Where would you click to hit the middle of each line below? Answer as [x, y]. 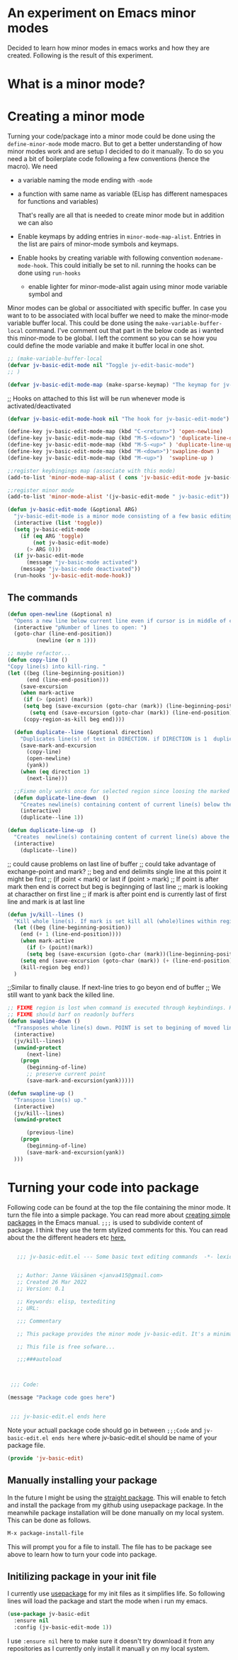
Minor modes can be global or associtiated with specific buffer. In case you [117, 308]
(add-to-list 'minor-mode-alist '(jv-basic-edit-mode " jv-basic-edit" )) [119, 497]
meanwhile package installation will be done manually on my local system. [116, 1512]
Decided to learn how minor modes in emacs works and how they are [109, 48]
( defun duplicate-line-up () [52, 831]
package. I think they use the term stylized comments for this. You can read [118, 1230]
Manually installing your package [83, 1481]
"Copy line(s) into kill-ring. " [57, 666]
